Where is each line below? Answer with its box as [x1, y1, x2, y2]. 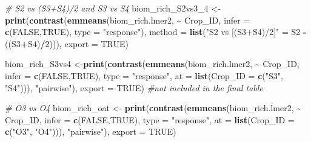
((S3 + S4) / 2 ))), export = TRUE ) [5, 37, 129, 50]
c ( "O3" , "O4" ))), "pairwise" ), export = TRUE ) [5, 125, 176, 138]
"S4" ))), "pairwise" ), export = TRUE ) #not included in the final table [5, 81, 263, 94]
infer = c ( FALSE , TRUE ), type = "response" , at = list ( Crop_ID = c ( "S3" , [5, 69, 283, 82]
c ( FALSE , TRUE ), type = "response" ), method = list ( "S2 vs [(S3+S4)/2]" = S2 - [5, 25, 307, 38]
